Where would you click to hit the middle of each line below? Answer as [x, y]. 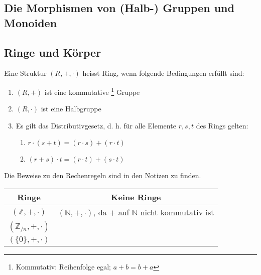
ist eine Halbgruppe [71, 109]
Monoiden [31, 22]
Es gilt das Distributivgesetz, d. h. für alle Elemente [96, 125]
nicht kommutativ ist [177, 212]
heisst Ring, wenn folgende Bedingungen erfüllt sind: [163, 73]
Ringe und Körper [53, 52]
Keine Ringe [136, 197]
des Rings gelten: [222, 125]
